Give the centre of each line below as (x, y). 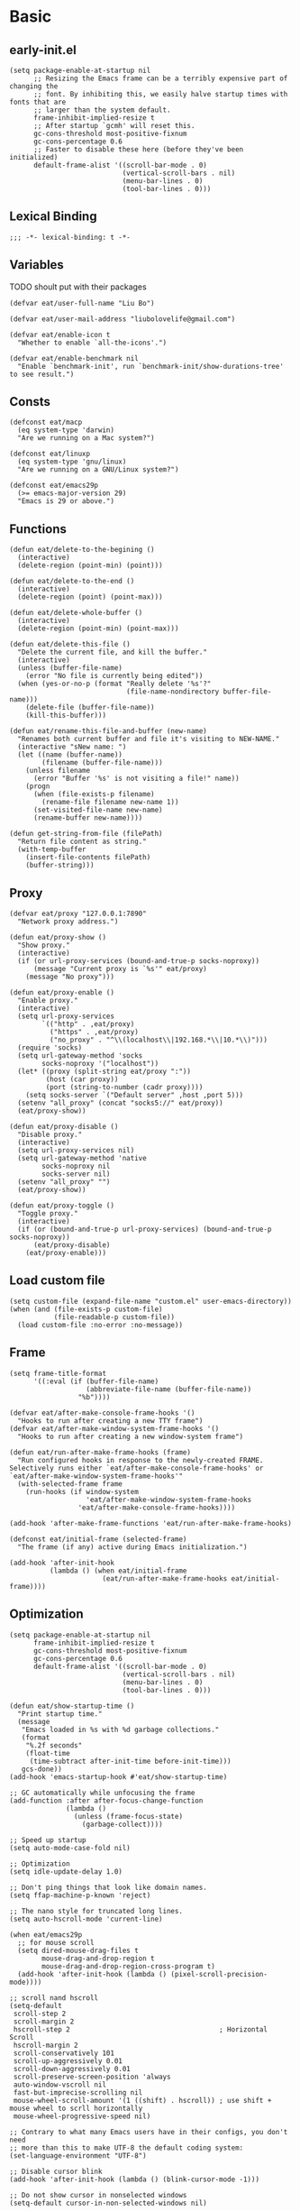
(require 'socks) (50, 1048)
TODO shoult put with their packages (78, 287)
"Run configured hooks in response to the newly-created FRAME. (141, 1460)
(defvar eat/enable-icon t (60, 335)
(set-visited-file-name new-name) (98, 810)
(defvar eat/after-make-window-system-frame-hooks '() (114, 1428)
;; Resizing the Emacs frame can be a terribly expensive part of (160, 78)
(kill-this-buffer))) (66, 716)
